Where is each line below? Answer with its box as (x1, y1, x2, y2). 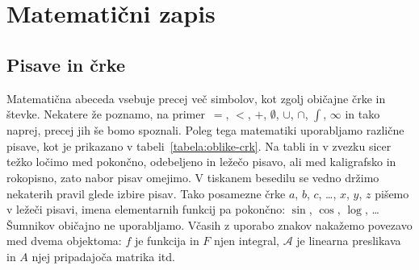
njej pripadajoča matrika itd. (31, 247, 175, 264)
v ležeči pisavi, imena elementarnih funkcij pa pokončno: (6, 201, 286, 218)
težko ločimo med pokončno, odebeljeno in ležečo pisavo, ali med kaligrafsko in (6, 153, 396, 170)
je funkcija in (134, 232, 199, 249)
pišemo (375, 185, 409, 201)
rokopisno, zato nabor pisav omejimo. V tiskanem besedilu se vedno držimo (6, 168, 379, 185)
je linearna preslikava (296, 232, 401, 249)
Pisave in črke (6, 52, 125, 77)
